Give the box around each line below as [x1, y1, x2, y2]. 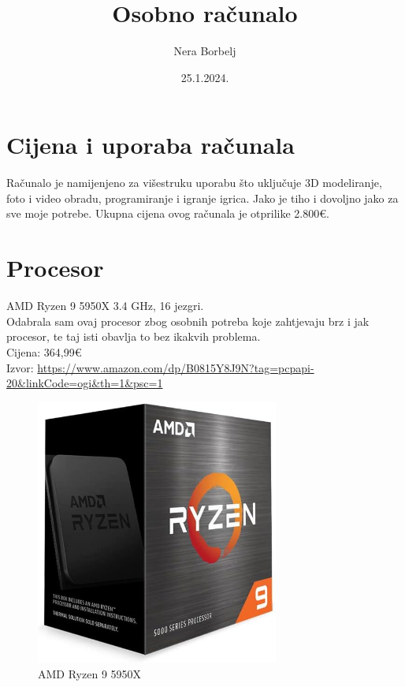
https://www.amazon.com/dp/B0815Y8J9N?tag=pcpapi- [37, 359, 314, 375]
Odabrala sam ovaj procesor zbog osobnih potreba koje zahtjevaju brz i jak [6, 312, 370, 329]
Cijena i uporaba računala [6, 129, 295, 161]
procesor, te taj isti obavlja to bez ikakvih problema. [6, 328, 261, 345]
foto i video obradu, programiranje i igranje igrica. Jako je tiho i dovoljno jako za [6, 189, 399, 206]
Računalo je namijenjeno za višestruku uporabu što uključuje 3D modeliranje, [6, 174, 382, 191]
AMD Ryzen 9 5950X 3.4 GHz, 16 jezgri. [6, 297, 204, 314]
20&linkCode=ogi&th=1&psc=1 [6, 375, 163, 391]
